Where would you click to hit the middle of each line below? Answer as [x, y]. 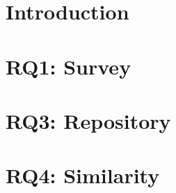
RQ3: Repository [88, 120]
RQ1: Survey [69, 66]
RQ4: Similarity [83, 175]
